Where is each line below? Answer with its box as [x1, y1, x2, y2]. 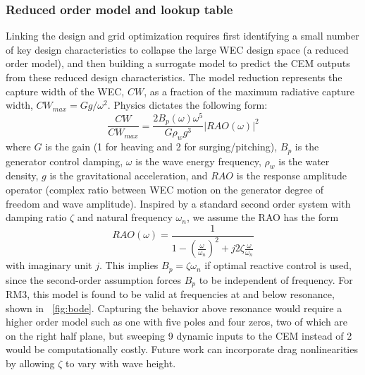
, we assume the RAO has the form [186, 210, 339, 225]
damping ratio [6, 210, 67, 225]
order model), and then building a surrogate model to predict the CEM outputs [6, 56, 350, 71]
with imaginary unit [6, 258, 92, 273]
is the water [278, 153, 330, 168]
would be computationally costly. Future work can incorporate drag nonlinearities [6, 342, 358, 357]
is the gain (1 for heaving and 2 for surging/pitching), [45, 139, 278, 154]
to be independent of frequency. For [199, 272, 353, 287]
